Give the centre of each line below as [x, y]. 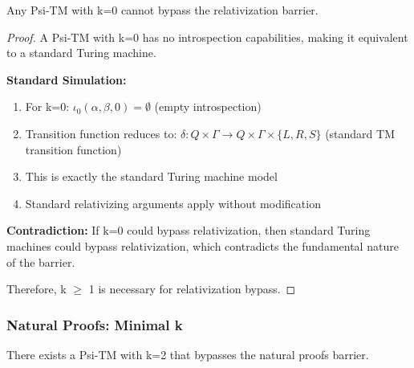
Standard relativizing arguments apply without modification [173, 203]
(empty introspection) [208, 106]
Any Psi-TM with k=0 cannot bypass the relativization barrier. [162, 10]
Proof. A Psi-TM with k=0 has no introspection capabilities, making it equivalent [207, 37]
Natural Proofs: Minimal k [95, 324]
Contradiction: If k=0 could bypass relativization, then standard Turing [189, 230]
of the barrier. [41, 262]
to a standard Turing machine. [81, 53]
